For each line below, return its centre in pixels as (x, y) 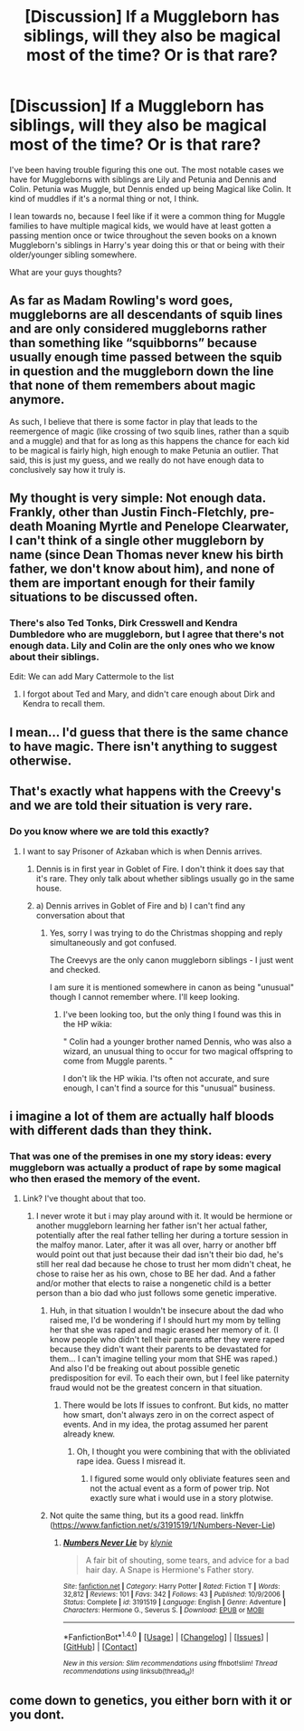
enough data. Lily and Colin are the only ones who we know (142, 646)
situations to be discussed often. (104, 597)
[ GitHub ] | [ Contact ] (100, 1647)
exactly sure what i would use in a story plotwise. (182, 1498)
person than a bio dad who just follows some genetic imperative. (157, 1293)
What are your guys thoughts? (66, 272)
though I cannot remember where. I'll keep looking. (144, 996)
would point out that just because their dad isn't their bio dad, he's (160, 1255)
